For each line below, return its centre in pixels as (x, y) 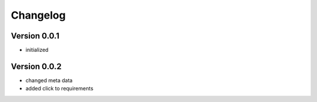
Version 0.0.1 (35, 36)
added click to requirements (60, 89)
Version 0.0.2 (36, 66)
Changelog (38, 15)
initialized (37, 50)
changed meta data (49, 80)
